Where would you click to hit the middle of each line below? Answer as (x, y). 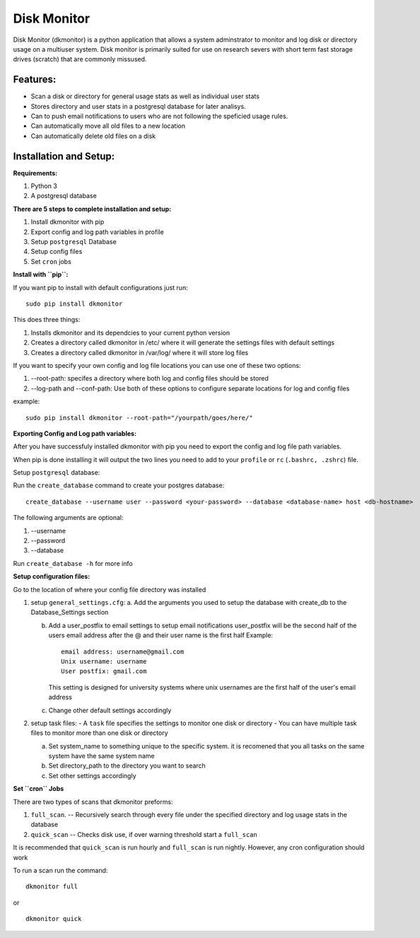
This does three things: (47, 320)
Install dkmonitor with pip (68, 222)
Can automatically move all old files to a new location (108, 126)
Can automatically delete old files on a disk (93, 136)
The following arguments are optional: (68, 518)
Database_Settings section (70, 613)
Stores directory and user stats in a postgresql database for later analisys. (139, 106)
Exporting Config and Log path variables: (75, 433)
